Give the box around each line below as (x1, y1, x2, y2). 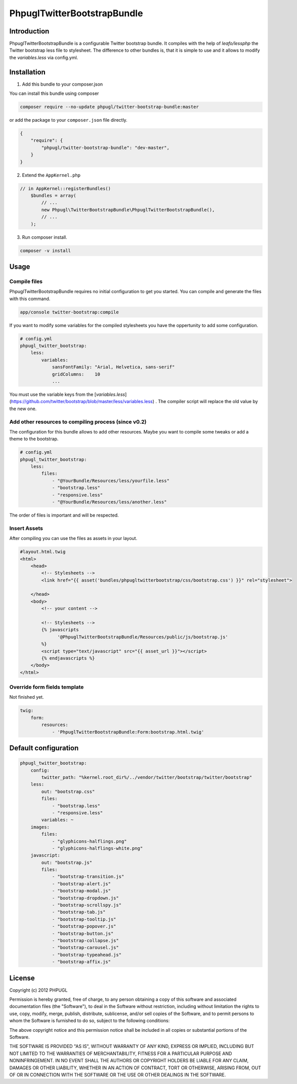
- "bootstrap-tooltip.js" (52, 916, 116, 922)
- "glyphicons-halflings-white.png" (52, 845, 143, 851)
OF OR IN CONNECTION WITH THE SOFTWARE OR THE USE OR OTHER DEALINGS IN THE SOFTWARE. (9, 1071, 226, 1077)
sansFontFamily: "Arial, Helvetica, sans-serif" (52, 364, 175, 370)
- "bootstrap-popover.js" (52, 923, 116, 929)
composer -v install (20, 247, 71, 254)
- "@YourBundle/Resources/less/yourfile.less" (52, 478, 169, 484)
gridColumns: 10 (52, 371, 101, 377)
